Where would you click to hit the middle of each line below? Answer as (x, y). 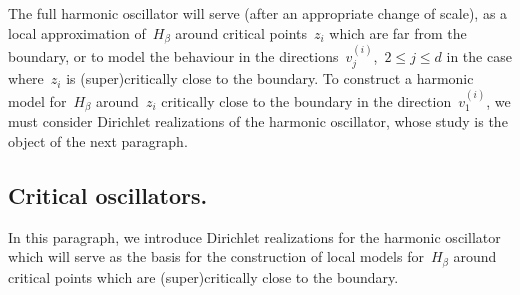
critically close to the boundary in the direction (306, 100)
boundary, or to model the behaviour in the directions (173, 55)
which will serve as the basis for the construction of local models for (216, 256)
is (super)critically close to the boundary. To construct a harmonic (270, 78)
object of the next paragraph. (98, 140)
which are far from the (398, 32)
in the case (479, 55)
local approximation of (77, 32)
